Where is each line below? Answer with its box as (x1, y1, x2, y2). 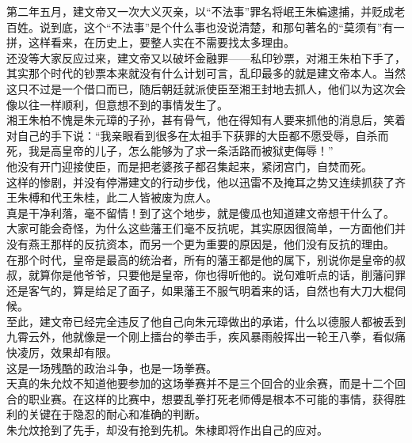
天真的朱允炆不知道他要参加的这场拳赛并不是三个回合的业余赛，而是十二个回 (6, 375, 406, 392)
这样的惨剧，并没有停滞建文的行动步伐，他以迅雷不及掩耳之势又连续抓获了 (6, 173, 395, 190)
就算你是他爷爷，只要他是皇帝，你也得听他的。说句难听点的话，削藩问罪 (28, 267, 406, 283)
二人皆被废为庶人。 (116, 189, 217, 206)
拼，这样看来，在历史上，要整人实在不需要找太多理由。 (6, 34, 295, 51)
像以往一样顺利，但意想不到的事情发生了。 (6, 96, 228, 112)
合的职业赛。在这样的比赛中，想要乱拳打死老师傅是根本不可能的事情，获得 (6, 390, 395, 407)
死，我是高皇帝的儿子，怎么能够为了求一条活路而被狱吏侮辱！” (6, 142, 334, 159)
